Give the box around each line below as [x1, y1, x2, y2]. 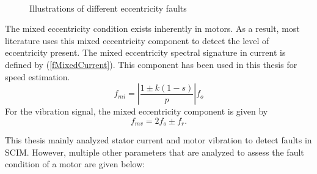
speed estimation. [5, 70, 70, 83]
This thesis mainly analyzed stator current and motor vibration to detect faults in [5, 134, 312, 146]
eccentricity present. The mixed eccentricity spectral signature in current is [5, 46, 286, 59]
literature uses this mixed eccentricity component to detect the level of [5, 34, 269, 47]
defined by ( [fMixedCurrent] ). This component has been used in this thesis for [5, 58, 297, 70]
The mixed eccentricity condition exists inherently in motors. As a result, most [5, 22, 300, 35]
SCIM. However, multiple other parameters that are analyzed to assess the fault [5, 145, 304, 158]
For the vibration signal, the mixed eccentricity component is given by [5, 105, 268, 118]
